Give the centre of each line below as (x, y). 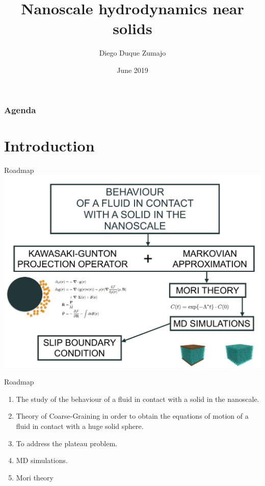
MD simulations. (42, 460)
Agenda (20, 109)
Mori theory (35, 477)
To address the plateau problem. (67, 443)
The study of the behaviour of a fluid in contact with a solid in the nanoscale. (138, 399)
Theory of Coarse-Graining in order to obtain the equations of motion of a (132, 416)
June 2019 (132, 70)
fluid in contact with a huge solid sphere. (80, 426)
